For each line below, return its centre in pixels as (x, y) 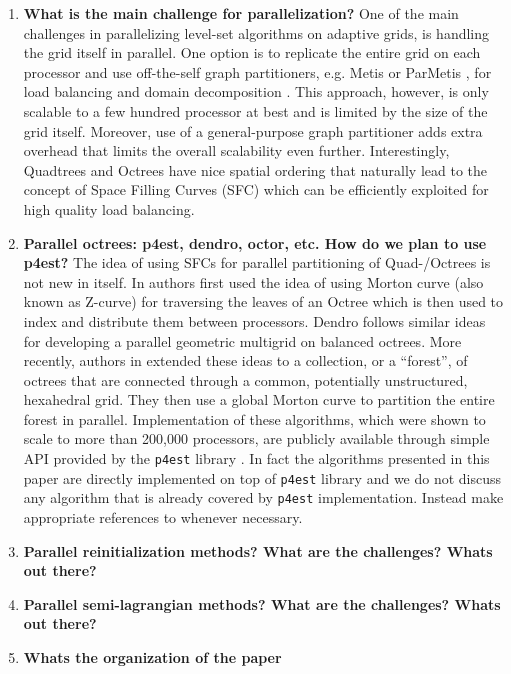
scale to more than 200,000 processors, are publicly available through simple (256, 438)
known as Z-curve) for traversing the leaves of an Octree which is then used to (263, 301)
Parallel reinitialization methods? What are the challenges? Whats (258, 550)
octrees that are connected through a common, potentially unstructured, (245, 379)
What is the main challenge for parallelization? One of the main (241, 13)
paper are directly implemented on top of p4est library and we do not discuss (262, 477)
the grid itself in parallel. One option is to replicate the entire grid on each (252, 52)
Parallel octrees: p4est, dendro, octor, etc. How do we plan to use (255, 242)
